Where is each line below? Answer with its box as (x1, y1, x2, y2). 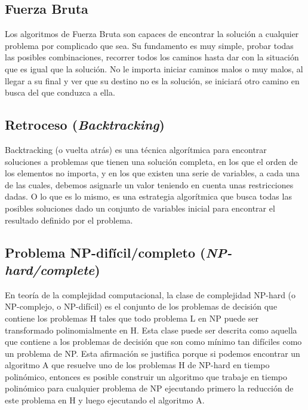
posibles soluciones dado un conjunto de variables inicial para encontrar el (5, 201, 275, 214)
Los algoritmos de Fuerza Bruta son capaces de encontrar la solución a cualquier (5, 27, 299, 40)
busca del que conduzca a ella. (5, 86, 115, 99)
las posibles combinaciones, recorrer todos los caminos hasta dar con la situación (5, 51, 299, 63)
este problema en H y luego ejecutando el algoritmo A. (5, 394, 205, 406)
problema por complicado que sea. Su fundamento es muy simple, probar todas (5, 39, 294, 51)
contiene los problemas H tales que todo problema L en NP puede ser (5, 311, 259, 324)
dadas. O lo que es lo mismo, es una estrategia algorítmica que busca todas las (5, 190, 292, 203)
